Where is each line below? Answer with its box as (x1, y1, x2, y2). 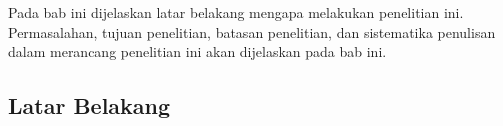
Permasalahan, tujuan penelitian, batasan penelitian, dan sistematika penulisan (8, 21, 496, 42)
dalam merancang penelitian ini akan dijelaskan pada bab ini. (8, 41, 387, 62)
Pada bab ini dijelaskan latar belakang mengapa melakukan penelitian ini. (8, 2, 464, 23)
